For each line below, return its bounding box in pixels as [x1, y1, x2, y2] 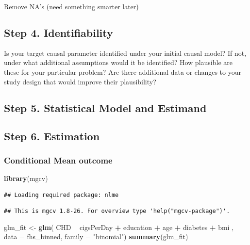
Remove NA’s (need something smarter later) [4, 1, 139, 11]
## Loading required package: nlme [4, 191, 119, 198]
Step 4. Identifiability [4, 25, 113, 40]
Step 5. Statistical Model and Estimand [4, 100, 207, 115]
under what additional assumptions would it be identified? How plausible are [4, 57, 233, 67]
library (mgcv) [4, 173, 48, 183]
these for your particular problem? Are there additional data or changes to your [4, 66, 241, 77]
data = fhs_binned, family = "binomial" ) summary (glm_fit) [4, 231, 188, 242]
